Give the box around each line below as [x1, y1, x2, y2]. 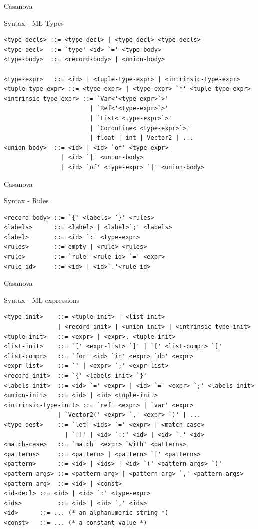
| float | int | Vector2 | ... [89, 134, 194, 142]
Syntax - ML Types [4, 17, 64, 28]
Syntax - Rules [4, 195, 49, 206]
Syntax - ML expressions [4, 294, 79, 305]
